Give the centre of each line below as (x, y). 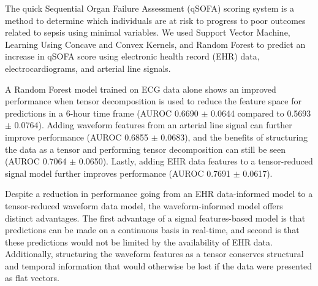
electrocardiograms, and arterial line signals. (88, 68)
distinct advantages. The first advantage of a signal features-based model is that (155, 218)
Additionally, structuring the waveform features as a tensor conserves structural (154, 254)
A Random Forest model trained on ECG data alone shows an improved (141, 89)
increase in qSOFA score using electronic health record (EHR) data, (132, 56)
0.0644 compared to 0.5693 (261, 113)
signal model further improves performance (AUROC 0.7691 (118, 173)
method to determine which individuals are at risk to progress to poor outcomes (155, 20)
